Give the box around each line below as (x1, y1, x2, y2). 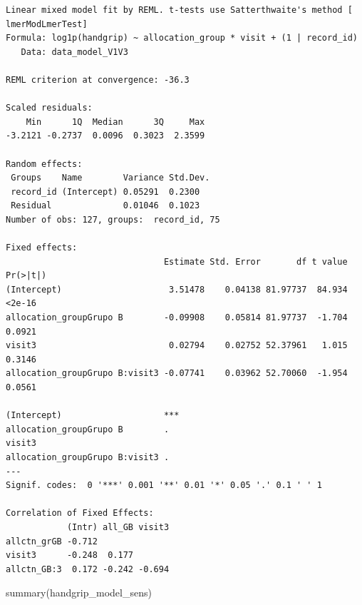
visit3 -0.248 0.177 (6, 550, 133, 561)
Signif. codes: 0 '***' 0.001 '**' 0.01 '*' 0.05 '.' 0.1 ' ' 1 (6, 480, 322, 491)
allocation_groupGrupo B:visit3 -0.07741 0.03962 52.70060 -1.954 (6, 368, 348, 379)
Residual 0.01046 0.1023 (11, 200, 200, 211)
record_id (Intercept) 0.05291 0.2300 (11, 186, 200, 197)
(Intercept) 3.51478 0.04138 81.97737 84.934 (6, 284, 348, 295)
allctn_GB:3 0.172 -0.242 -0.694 (6, 564, 170, 574)
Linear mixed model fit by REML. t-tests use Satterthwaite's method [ (6, 5, 353, 15)
